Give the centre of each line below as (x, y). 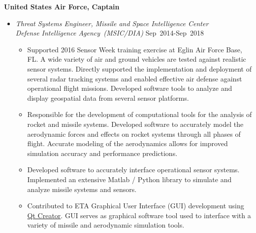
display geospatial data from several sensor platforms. (108, 97)
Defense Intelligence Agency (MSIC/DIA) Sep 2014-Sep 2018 (110, 33)
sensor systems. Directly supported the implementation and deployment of (139, 68)
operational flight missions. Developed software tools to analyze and (130, 88)
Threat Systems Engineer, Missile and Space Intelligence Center (112, 23)
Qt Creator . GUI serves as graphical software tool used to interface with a (139, 215)
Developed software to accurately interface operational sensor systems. (133, 170)
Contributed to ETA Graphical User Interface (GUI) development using (136, 206)
